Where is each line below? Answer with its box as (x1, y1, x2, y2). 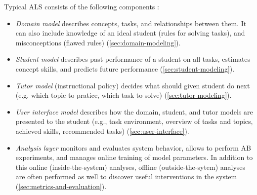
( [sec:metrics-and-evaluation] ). (15, 181, 107, 191)
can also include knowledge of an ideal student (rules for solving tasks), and (15, 28, 245, 38)
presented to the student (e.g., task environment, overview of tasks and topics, (15, 116, 253, 126)
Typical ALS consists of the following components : (4, 1, 159, 11)
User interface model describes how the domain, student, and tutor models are (15, 106, 253, 117)
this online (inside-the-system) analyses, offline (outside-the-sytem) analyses (15, 161, 246, 172)
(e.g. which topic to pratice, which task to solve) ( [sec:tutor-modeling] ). (15, 90, 232, 100)
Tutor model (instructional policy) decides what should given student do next (15, 80, 250, 90)
